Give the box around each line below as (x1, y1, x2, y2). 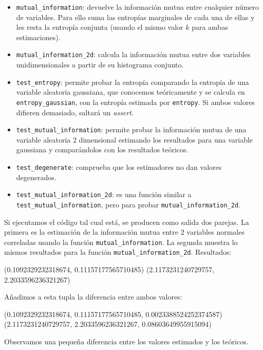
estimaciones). (16, 31, 61, 42)
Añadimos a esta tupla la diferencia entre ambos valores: (4, 291, 182, 302)
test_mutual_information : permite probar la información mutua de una (16, 124, 247, 135)
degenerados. (16, 171, 57, 182)
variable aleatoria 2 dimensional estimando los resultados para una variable (16, 134, 253, 145)
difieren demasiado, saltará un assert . (16, 107, 134, 117)
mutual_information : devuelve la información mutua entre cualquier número (16, 2, 259, 12)
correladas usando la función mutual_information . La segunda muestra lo (4, 236, 238, 247)
